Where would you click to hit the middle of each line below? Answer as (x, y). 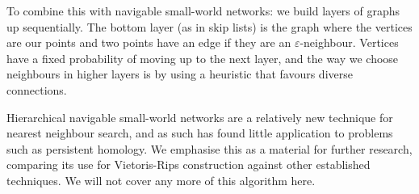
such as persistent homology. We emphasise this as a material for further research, (209, 148)
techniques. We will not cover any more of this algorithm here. (161, 180)
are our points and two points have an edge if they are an (149, 42)
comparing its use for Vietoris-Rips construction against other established (189, 164)
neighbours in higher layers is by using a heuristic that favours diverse (180, 74)
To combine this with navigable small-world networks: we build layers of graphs (203, 11)
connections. (37, 89)
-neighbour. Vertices (349, 42)
